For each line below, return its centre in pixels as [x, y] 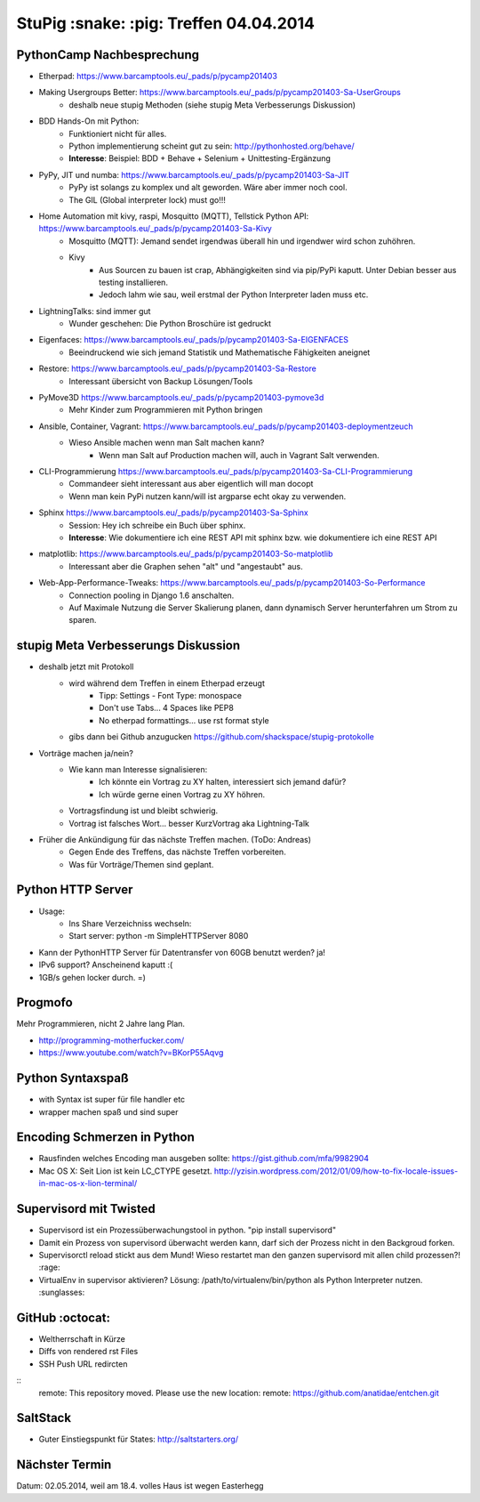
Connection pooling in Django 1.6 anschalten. [152, 595]
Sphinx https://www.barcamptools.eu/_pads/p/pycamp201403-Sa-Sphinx [173, 513]
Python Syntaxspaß [72, 1078]
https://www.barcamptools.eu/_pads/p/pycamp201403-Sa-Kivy [156, 229]
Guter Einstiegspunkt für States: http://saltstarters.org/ [139, 1439]
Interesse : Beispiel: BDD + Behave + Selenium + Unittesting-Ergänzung [200, 158]
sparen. [83, 620]
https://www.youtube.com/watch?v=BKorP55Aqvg [131, 1053]
